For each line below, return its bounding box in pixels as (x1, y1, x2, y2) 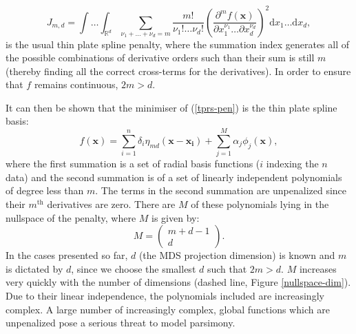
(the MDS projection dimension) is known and (138, 248, 335, 262)
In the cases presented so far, (6, 248, 128, 262)
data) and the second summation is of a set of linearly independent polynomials (6, 169, 342, 184)
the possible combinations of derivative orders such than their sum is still (6, 50, 315, 65)
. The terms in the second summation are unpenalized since (95, 183, 347, 198)
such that (207, 261, 247, 275)
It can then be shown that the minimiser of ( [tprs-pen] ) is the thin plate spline (6, 100, 337, 114)
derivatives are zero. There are (47, 196, 176, 211)
